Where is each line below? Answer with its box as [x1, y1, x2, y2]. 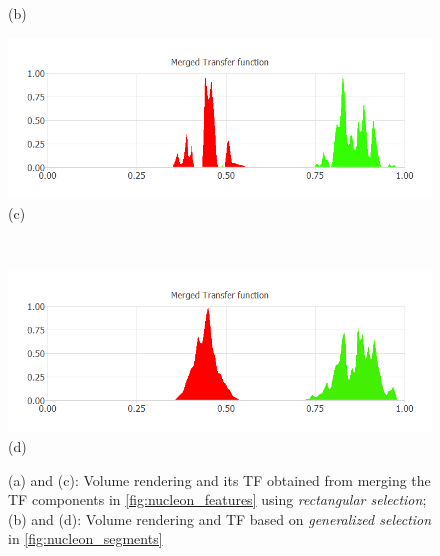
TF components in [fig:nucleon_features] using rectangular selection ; [8, 489, 427, 510]
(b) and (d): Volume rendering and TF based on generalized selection [8, 508, 432, 529]
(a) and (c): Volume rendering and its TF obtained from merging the [8, 469, 431, 490]
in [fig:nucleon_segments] [8, 528, 163, 549]
